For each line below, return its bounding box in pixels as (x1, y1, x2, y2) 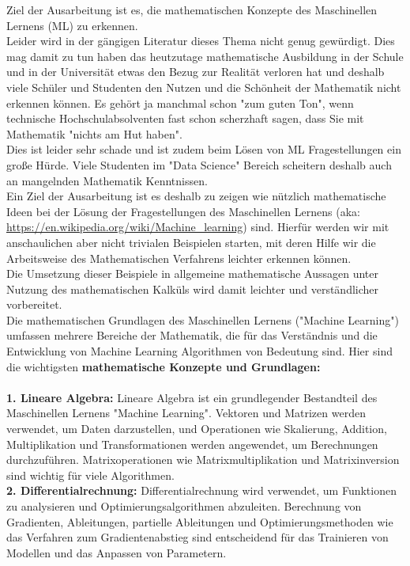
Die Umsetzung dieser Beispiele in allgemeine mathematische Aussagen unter (6, 265, 379, 282)
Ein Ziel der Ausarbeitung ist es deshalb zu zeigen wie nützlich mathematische (6, 188, 386, 204)
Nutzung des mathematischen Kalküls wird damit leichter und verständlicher (6, 280, 379, 297)
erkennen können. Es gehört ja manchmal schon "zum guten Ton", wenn (6, 94, 354, 111)
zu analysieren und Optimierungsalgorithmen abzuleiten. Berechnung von (6, 498, 362, 514)
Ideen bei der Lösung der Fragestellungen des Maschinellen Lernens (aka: (6, 203, 360, 219)
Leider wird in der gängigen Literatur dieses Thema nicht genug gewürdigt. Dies (6, 32, 395, 49)
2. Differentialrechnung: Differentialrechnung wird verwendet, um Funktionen (6, 482, 397, 499)
